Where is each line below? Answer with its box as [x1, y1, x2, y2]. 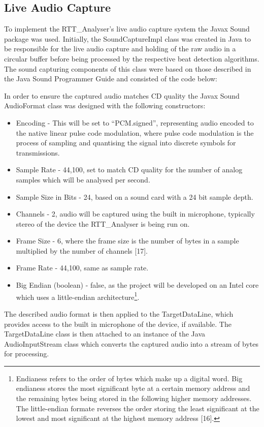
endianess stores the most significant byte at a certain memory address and [16, 383, 250, 393]
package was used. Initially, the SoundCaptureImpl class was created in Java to [4, 33, 251, 44]
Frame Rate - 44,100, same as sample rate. [16, 262, 149, 273]
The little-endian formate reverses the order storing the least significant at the [16, 403, 259, 413]
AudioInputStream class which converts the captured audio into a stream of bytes [4, 338, 259, 349]
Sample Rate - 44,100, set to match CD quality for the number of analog [16, 164, 243, 175]
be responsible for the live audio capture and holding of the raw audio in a [4, 43, 236, 54]
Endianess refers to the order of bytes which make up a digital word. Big [16, 373, 243, 383]
